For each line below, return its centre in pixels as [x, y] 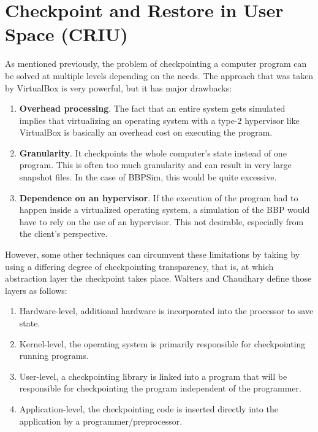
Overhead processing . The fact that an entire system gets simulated [152, 108]
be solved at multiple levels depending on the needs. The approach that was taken [159, 75]
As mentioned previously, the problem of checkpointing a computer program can [156, 64]
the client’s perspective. [63, 233]
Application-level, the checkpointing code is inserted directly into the [149, 408]
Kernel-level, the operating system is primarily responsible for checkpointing [162, 343]
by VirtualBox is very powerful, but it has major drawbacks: [119, 87]
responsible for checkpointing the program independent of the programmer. [160, 388]
